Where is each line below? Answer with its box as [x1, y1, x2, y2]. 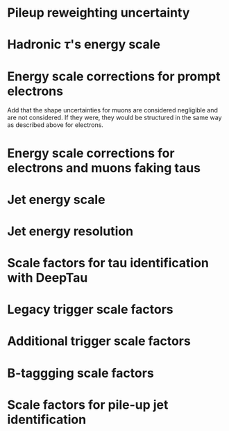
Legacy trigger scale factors [7, 302, 173, 317]
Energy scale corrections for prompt [7, 68, 221, 84]
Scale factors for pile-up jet [7, 397, 169, 412]
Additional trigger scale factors [7, 333, 191, 349]
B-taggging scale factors [7, 365, 154, 381]
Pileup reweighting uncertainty [7, 5, 190, 21]
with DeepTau [7, 270, 88, 286]
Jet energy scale [7, 192, 105, 208]
